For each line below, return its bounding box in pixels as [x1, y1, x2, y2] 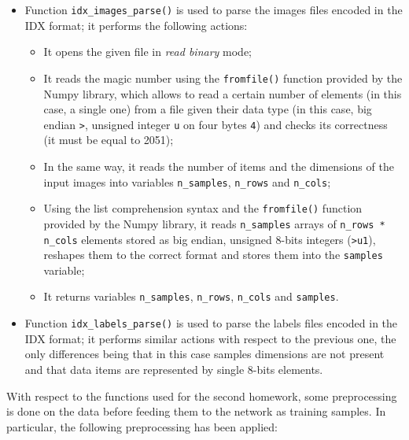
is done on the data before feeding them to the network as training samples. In [6, 403, 386, 420]
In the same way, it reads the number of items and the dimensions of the [43, 157, 394, 174]
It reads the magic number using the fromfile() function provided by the [43, 69, 403, 86]
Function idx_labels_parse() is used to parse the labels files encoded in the [24, 315, 398, 331]
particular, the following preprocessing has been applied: [6, 418, 278, 434]
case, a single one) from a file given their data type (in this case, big [43, 101, 372, 117]
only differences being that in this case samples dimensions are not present [24, 346, 385, 362]
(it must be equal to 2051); [43, 131, 174, 148]
